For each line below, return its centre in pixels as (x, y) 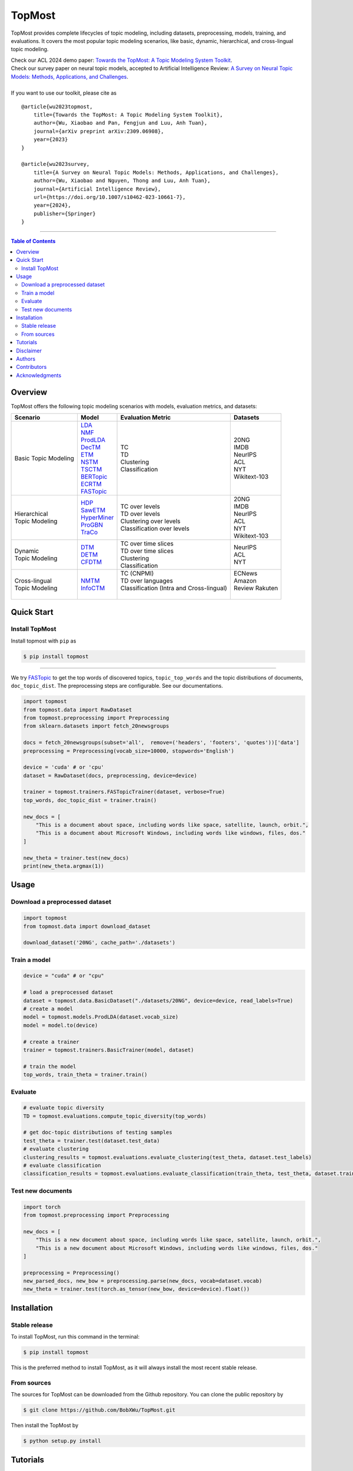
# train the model (50, 1066)
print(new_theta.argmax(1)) (64, 866)
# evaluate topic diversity (64, 1108)
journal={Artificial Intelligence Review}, (97, 189)
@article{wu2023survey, (56, 164)
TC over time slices (147, 544)
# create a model (48, 1009)
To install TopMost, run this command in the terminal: (75, 1337)
